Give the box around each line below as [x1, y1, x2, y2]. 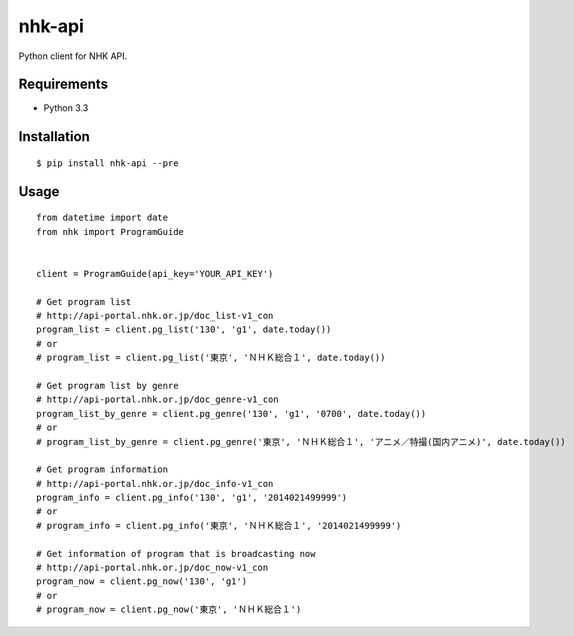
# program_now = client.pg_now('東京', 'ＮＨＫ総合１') [36, 604, 302, 615]
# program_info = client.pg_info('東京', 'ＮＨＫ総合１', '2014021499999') [36, 520, 402, 531]
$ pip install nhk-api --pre [36, 157, 179, 169]
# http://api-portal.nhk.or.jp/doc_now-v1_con [36, 562, 269, 574]
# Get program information [36, 464, 169, 475]
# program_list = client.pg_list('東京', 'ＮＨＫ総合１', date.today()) [36, 352, 386, 364]
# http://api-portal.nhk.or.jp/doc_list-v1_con [36, 310, 274, 321]
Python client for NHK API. [18, 50, 128, 62]
